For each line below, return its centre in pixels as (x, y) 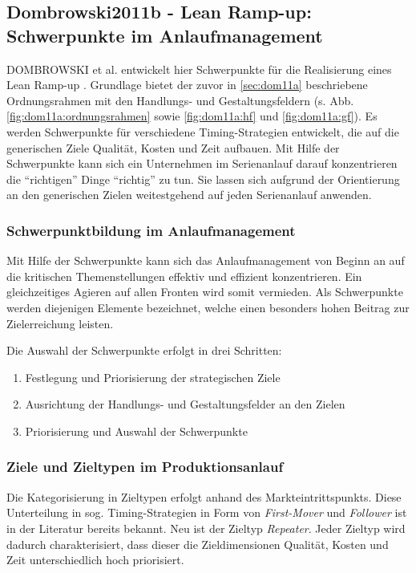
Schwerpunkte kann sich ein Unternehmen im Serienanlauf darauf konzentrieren (202, 163)
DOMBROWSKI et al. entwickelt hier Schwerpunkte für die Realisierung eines (199, 69)
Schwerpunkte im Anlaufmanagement (165, 35)
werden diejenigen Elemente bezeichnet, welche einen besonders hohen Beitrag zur (208, 307)
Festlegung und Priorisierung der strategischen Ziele (153, 377)
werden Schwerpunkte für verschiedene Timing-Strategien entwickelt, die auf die (203, 131)
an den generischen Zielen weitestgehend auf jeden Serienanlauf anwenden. (189, 195)
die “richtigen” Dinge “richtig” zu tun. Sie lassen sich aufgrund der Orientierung (203, 179)
